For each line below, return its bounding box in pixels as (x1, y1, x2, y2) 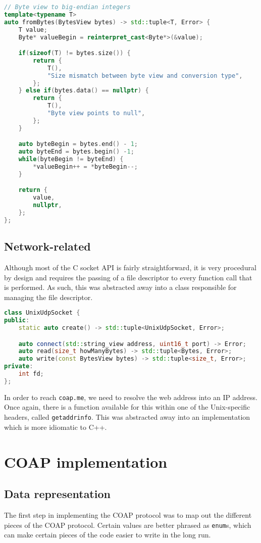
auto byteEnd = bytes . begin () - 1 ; (18, 148, 134, 156)
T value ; (18, 26, 47, 33)
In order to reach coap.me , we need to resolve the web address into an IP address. (4, 391, 258, 402)
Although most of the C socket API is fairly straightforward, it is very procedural (4, 262, 256, 272)
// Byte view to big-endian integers (4, 4, 131, 11)
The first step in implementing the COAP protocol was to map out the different (4, 509, 252, 520)
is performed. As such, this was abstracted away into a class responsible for (4, 282, 237, 292)
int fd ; (18, 370, 44, 378)
